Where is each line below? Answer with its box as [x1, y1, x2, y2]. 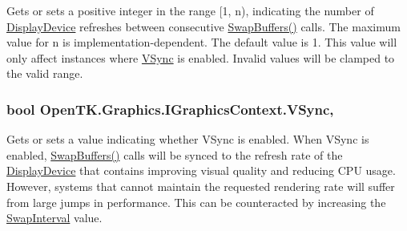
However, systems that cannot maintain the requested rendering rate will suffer [6, 177, 395, 194]
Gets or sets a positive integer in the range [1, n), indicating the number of [6, 2, 374, 18]
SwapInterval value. [6, 209, 103, 226]
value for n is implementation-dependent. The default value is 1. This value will [6, 34, 397, 51]
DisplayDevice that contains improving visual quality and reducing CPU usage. [6, 162, 396, 179]
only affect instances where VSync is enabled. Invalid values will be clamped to [6, 49, 395, 66]
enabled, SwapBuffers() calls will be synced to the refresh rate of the [6, 146, 343, 163]
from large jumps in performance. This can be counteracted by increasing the [6, 193, 386, 210]
